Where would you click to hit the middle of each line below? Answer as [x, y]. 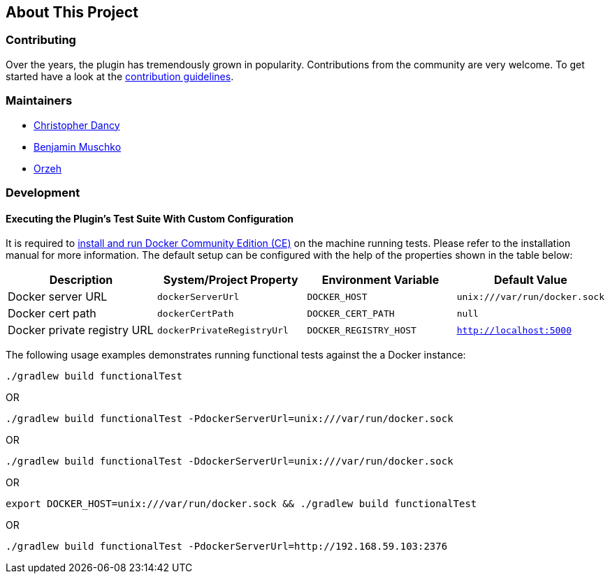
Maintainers [39, 101]
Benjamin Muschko [78, 146]
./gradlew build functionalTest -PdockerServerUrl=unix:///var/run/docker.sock [230, 419]
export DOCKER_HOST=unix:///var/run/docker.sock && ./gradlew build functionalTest [241, 504]
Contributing [41, 40]
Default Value [530, 280]
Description [81, 280]
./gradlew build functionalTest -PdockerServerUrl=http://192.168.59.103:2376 [227, 547]
